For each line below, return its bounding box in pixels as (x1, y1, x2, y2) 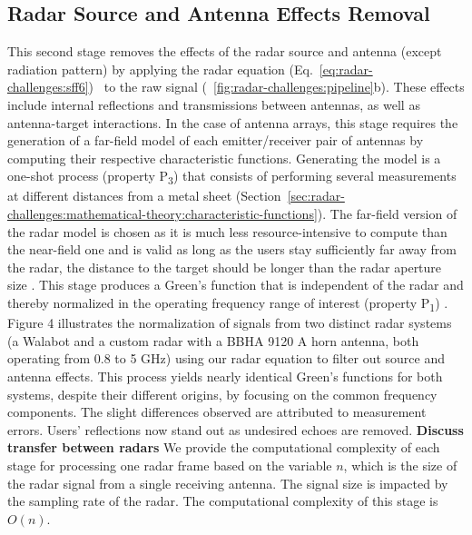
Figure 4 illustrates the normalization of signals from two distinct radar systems (7, 313, 452, 332)
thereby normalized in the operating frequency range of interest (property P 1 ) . (7, 293, 448, 314)
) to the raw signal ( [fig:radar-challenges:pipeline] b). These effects (88, 77, 465, 96)
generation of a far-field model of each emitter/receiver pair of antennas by (7, 131, 424, 150)
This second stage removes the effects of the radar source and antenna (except (7, 42, 442, 61)
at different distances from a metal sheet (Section (7, 186, 281, 205)
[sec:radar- (287, 186, 345, 205)
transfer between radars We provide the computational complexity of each (7, 438, 440, 457)
